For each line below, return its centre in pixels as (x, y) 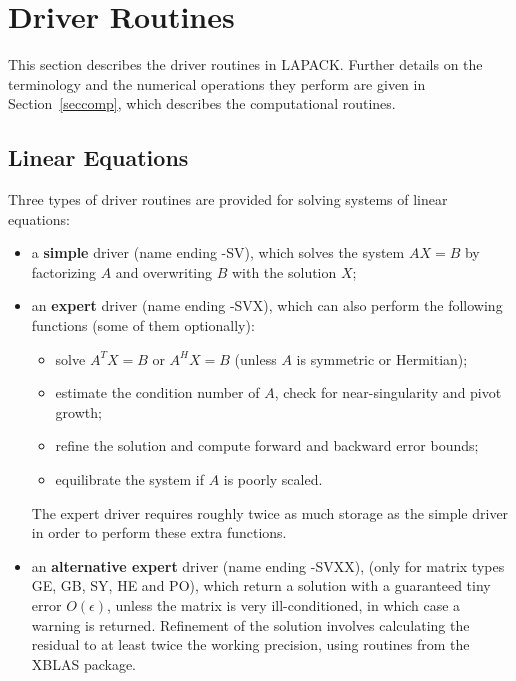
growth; (78, 411)
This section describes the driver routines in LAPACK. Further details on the (245, 64)
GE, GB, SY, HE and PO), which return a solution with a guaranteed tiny (261, 585)
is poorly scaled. (273, 479)
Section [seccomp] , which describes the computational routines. (202, 103)
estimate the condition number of (157, 392)
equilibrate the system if (129, 479)
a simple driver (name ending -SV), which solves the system (218, 252)
